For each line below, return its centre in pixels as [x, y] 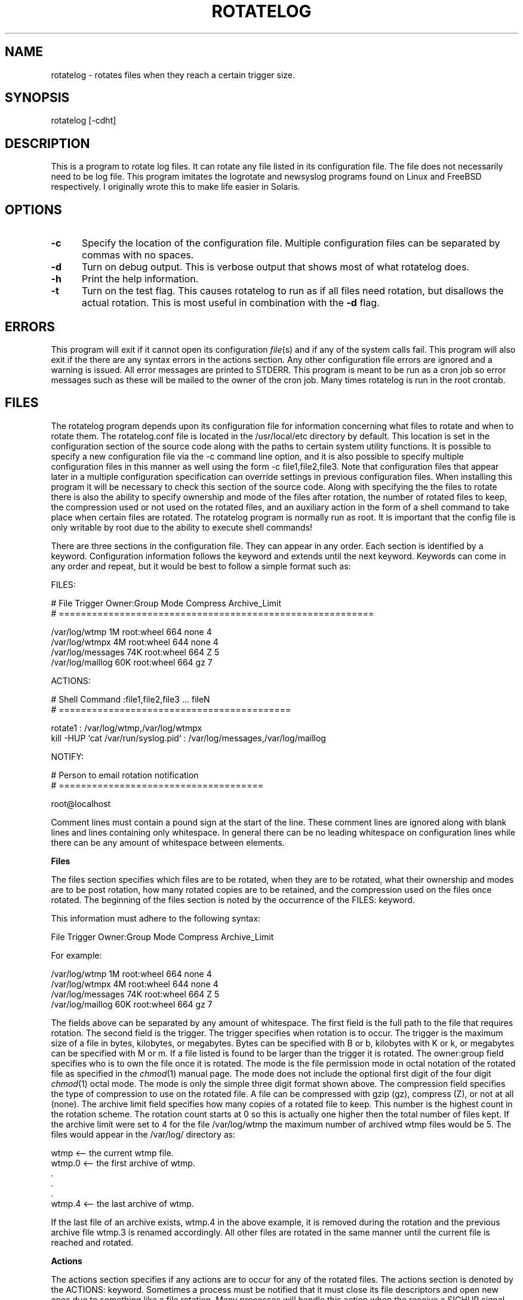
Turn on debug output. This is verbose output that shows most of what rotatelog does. [275, 267]
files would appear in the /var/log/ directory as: [143, 1134]
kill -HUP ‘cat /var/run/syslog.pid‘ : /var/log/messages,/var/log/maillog [188, 738]
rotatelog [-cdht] [84, 121]
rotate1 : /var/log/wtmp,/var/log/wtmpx [127, 728]
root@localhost [81, 803]
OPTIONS [33, 210]
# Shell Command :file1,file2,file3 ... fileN [130, 699]
